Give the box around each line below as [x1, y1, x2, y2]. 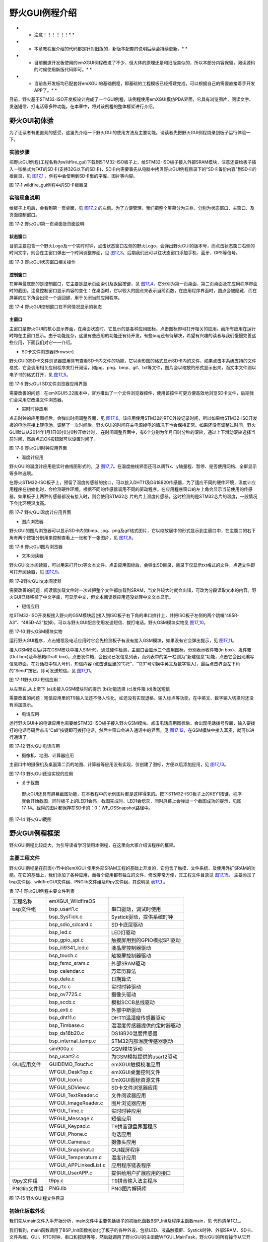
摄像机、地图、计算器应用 [21, 752, 74, 758]
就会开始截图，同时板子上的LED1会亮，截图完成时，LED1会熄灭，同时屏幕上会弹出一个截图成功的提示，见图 [21, 798, 242, 804]
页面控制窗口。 [9, 212, 40, 218]
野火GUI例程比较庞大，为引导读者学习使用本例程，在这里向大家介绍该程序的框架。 [9, 842, 178, 848]
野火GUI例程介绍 [9, 7, 77, 18]
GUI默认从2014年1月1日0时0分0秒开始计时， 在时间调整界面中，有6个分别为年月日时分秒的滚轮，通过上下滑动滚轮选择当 [9, 429, 256, 435]
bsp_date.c [49, 975, 75, 982]
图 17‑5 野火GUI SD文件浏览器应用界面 [9, 381, 87, 387]
